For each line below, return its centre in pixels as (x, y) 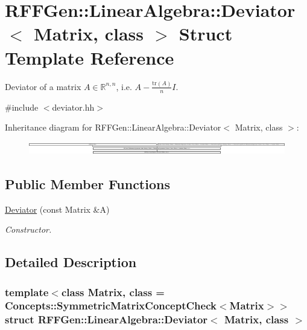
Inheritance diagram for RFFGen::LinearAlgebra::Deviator (113, 127)
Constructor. (28, 229)
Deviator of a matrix (43, 86)
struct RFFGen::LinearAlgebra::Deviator (106, 319)
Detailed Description (71, 262)
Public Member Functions (87, 183)
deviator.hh (73, 107)
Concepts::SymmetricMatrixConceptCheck (111, 306)
